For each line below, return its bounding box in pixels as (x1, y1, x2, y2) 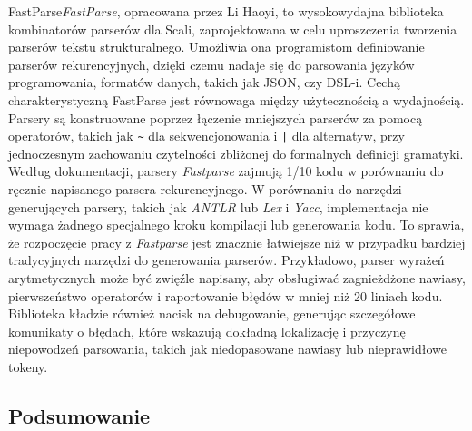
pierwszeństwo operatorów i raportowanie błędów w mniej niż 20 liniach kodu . (8, 286, 443, 305)
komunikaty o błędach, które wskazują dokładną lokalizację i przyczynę (8, 321, 406, 340)
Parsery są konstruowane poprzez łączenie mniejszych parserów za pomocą (8, 108, 423, 127)
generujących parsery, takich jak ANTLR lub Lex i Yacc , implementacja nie (8, 197, 428, 216)
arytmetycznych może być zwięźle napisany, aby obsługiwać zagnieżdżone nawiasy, (8, 268, 466, 287)
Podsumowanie (8, 401, 151, 429)
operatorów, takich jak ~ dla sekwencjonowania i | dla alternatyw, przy (8, 126, 405, 145)
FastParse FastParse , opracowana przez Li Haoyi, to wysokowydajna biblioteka (8, 2, 444, 20)
